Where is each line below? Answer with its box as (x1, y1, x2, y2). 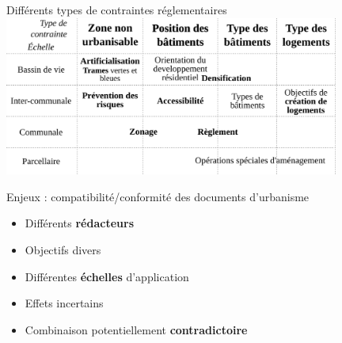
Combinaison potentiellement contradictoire (25, 321, 248, 337)
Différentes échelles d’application (25, 268, 189, 284)
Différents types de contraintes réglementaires (6, 2, 227, 17)
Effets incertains (25, 295, 104, 311)
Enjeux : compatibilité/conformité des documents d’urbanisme (6, 188, 310, 204)
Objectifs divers (25, 242, 101, 258)
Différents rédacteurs (25, 215, 134, 231)
